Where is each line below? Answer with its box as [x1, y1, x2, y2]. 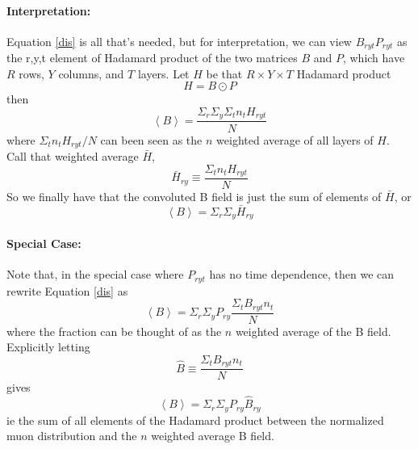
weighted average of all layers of [216, 131, 374, 148]
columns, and [58, 65, 124, 82]
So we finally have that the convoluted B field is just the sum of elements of [6, 188, 382, 205]
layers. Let [137, 65, 190, 82]
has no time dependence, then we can [209, 266, 395, 283]
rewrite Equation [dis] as [6, 282, 128, 299]
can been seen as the [100, 131, 203, 148]
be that [206, 65, 243, 82]
